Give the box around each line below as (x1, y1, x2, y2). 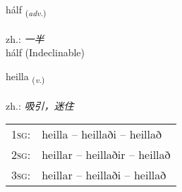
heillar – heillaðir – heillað (42, 146, 171, 163)
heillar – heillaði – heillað (42, 167, 166, 184)
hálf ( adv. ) (6, 2, 47, 18)
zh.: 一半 (6, 31, 44, 46)
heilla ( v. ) (6, 68, 45, 85)
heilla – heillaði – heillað (42, 126, 162, 143)
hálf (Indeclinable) (6, 45, 85, 60)
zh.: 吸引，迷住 (6, 98, 74, 113)
